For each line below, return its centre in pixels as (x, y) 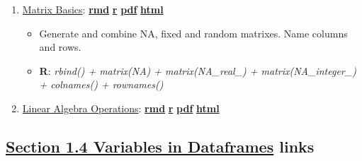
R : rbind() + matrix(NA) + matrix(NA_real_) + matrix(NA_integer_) (198, 70)
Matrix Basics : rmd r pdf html (93, 9)
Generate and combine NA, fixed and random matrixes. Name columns (193, 33)
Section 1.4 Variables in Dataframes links (160, 146)
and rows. (60, 47)
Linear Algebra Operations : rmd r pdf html (121, 108)
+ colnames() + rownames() (101, 84)
